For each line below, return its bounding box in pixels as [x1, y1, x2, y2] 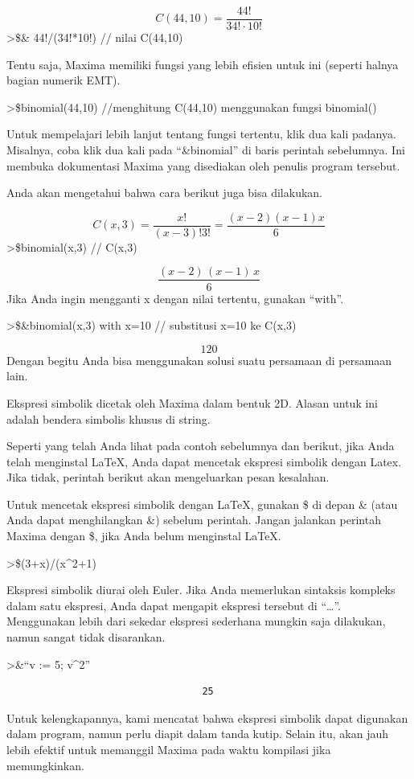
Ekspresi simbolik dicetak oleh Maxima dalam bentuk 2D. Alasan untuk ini [6, 394, 378, 411]
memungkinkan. [6, 756, 84, 773]
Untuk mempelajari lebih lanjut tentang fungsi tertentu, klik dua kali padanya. [6, 125, 396, 142]
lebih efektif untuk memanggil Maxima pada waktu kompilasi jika [6, 741, 331, 757]
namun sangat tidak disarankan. [6, 629, 166, 646]
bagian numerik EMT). [6, 72, 121, 88]
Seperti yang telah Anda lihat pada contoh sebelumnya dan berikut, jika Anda [6, 437, 395, 454]
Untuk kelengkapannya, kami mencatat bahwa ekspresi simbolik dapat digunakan [6, 709, 408, 726]
